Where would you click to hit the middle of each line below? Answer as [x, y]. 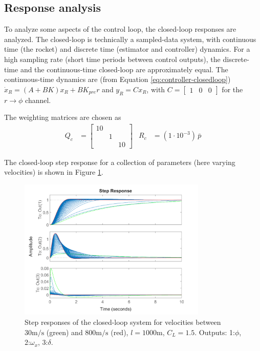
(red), [120, 332]
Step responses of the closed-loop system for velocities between [123, 322]
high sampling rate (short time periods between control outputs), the [112, 59]
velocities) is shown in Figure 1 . [54, 172]
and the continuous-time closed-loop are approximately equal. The [124, 69]
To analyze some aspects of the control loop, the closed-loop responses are [120, 29]
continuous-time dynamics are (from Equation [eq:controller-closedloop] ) [117, 79]
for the [232, 89]
